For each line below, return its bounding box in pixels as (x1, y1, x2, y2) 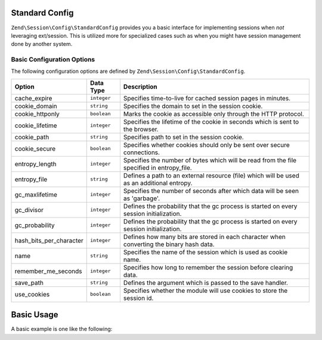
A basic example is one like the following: (11, 326, 113, 333)
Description (123, 82, 157, 91)
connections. (123, 148, 160, 157)
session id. (123, 293, 154, 302)
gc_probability (14, 221, 55, 229)
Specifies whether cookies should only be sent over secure (123, 140, 290, 149)
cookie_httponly (14, 109, 60, 118)
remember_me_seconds (14, 267, 83, 275)
